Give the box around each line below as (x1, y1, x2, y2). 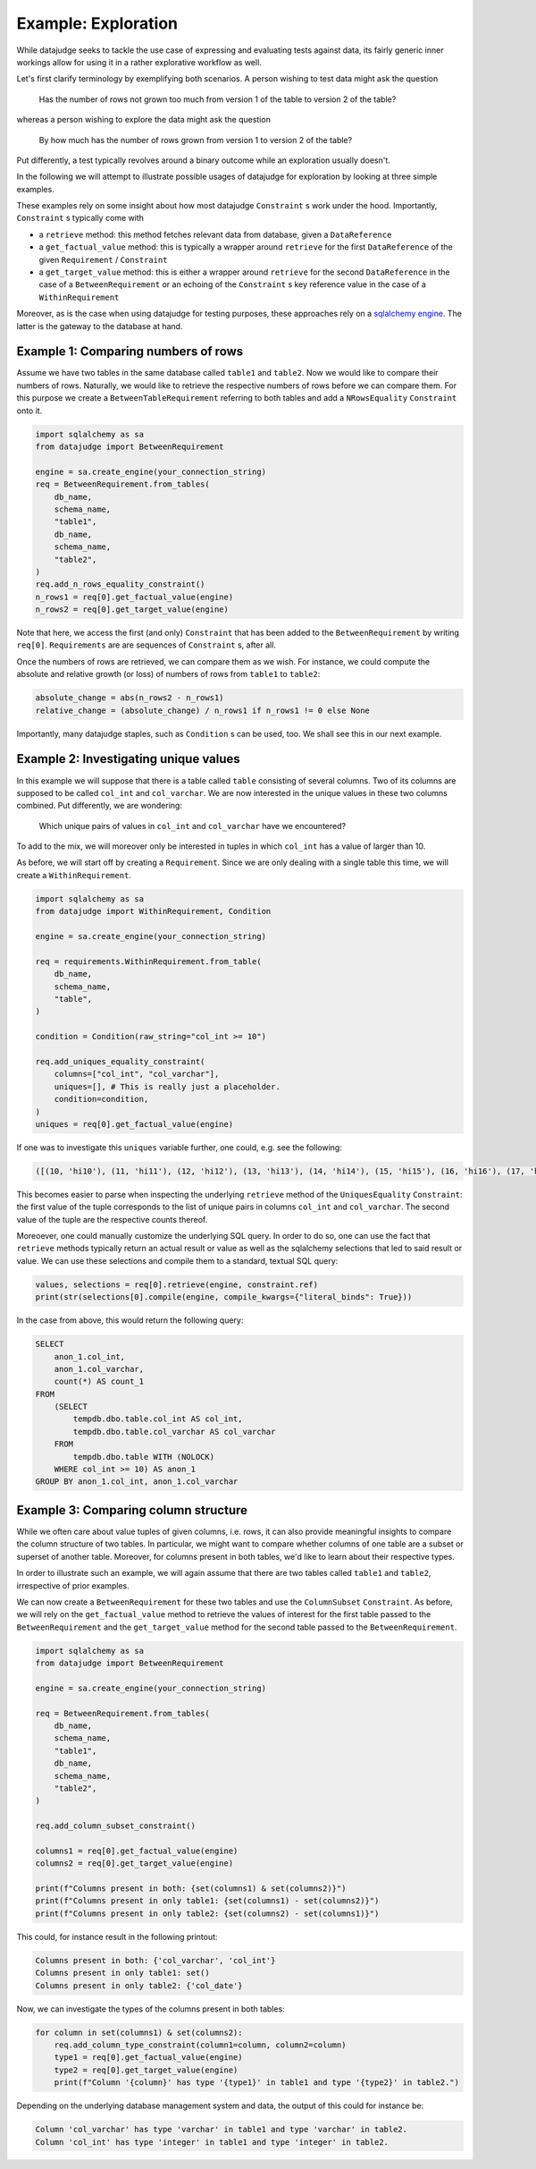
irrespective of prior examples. (16, 1580, 130, 1591)
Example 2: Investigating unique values (16, 751, 240, 767)
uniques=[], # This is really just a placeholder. (54, 1081, 281, 1091)
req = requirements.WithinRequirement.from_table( (35, 956, 263, 966)
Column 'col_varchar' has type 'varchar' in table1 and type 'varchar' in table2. (35, 2124, 408, 2135)
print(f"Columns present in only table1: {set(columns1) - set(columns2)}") (35, 1896, 380, 1906)
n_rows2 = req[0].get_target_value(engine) (35, 605, 230, 614)
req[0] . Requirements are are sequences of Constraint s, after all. (16, 640, 277, 650)
